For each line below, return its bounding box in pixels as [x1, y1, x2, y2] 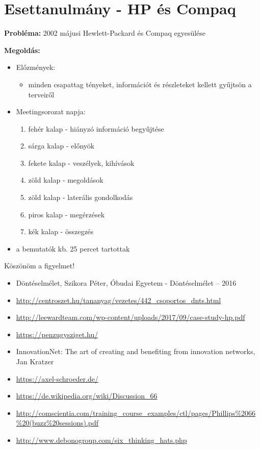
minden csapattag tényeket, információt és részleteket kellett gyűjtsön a [28, 79, 252, 89]
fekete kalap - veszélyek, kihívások [28, 157, 135, 168]
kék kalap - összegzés [28, 226, 94, 237]
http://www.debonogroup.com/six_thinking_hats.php [16, 434, 187, 445]
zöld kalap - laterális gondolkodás [28, 192, 133, 203]
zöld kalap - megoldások [28, 174, 103, 185]
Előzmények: [16, 62, 56, 72]
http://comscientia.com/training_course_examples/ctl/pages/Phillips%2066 [16, 407, 256, 418]
